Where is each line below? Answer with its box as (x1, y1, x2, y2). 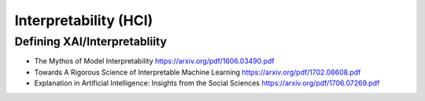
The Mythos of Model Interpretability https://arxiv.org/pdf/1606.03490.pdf (34, 56, 275, 66)
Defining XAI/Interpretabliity (14, 34, 167, 49)
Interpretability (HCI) (14, 12, 153, 29)
